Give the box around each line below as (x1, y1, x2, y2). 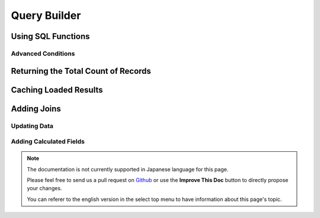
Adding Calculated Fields (11, 138, 85, 146)
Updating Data (11, 122, 53, 130)
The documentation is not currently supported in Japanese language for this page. (27, 165, 229, 173)
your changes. (27, 185, 62, 192)
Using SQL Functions (11, 31, 90, 41)
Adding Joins (11, 103, 62, 113)
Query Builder (11, 9, 81, 22)
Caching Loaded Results (11, 84, 103, 95)
